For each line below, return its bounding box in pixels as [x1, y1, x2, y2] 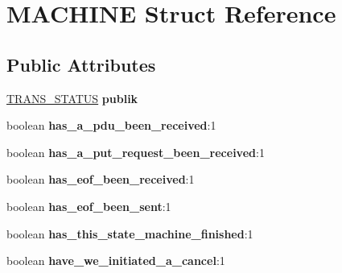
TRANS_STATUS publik [6, 89, 138, 106]
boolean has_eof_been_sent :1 [6, 197, 171, 214]
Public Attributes [6, 52, 156, 77]
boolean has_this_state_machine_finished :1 [6, 225, 253, 242]
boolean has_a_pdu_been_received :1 [6, 117, 216, 134]
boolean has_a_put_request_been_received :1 [6, 143, 265, 160]
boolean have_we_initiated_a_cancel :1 [6, 252, 225, 269]
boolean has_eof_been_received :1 [6, 171, 195, 188]
